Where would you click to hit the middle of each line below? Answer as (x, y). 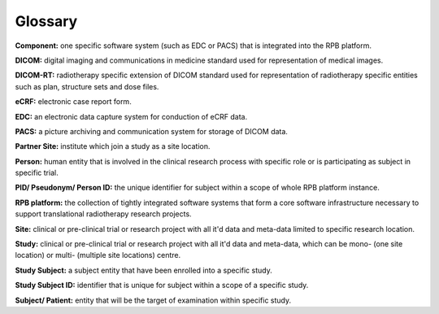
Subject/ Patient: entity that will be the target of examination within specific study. (153, 300)
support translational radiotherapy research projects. (103, 214)
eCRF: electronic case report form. (73, 102)
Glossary (46, 21)
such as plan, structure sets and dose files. (87, 86)
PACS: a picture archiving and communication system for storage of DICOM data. (152, 131)
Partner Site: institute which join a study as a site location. (113, 146)
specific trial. (37, 173)
